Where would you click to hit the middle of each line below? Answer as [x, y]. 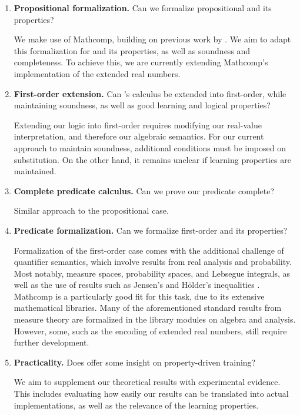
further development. [51, 342]
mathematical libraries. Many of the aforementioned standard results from [148, 308]
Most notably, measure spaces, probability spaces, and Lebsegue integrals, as [152, 273]
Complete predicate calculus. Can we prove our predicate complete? [144, 190]
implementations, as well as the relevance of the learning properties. [136, 405]
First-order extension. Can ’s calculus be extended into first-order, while [150, 93]
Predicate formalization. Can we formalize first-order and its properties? [151, 230]
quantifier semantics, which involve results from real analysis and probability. [153, 262]
